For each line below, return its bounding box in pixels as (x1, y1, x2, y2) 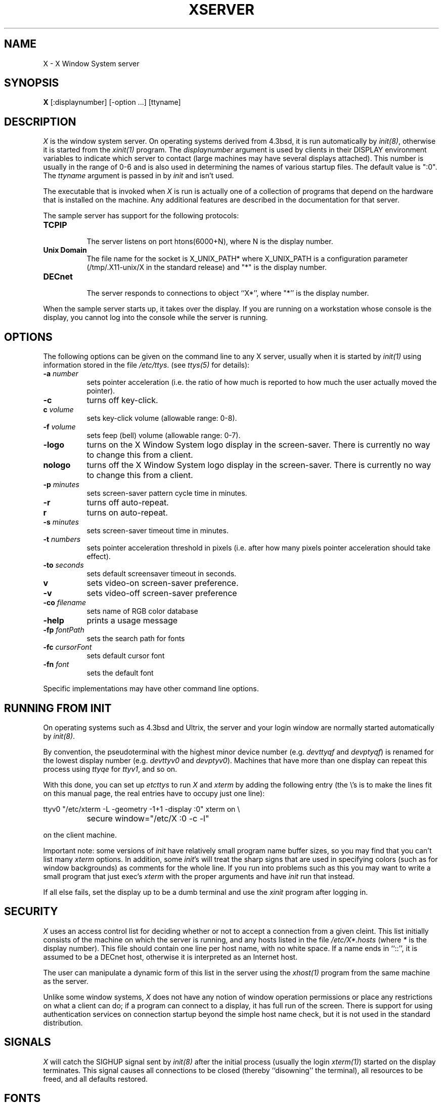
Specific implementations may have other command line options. (43, 684, 259, 693)
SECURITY (4, 905, 58, 918)
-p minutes (43, 480, 79, 489)
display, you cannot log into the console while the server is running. (43, 313, 268, 322)
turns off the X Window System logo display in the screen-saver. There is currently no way (86, 460, 431, 470)
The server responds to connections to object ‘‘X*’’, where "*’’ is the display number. (86, 289, 369, 298)
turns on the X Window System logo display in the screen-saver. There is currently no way (86, 440, 430, 450)
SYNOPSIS (4, 76, 59, 90)
